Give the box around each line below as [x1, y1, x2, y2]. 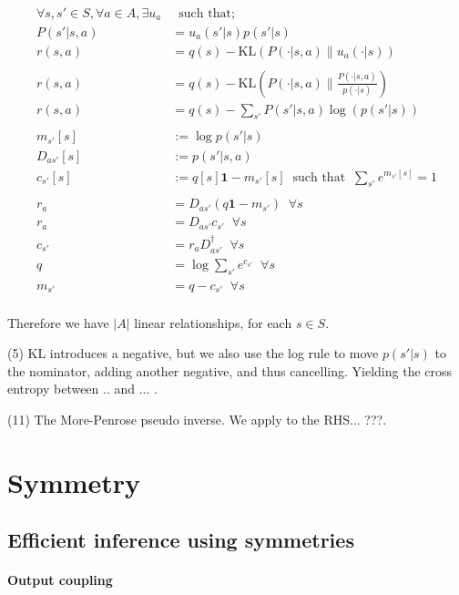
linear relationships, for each [134, 313, 292, 332]
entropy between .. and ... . [7, 379, 158, 398]
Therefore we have [7, 313, 109, 332]
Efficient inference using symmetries [7, 526, 354, 554]
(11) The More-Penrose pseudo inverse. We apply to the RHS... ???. [7, 409, 387, 428]
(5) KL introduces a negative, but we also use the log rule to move [7, 344, 379, 363]
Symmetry [7, 463, 141, 500]
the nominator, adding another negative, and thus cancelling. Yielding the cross [7, 361, 453, 380]
